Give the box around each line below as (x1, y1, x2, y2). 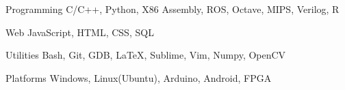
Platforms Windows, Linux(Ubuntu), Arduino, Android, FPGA (5, 70, 272, 85)
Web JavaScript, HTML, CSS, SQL (5, 25, 154, 39)
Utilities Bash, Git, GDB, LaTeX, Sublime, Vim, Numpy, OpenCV (5, 48, 286, 62)
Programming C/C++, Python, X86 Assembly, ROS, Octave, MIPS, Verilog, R (5, 2, 340, 16)
